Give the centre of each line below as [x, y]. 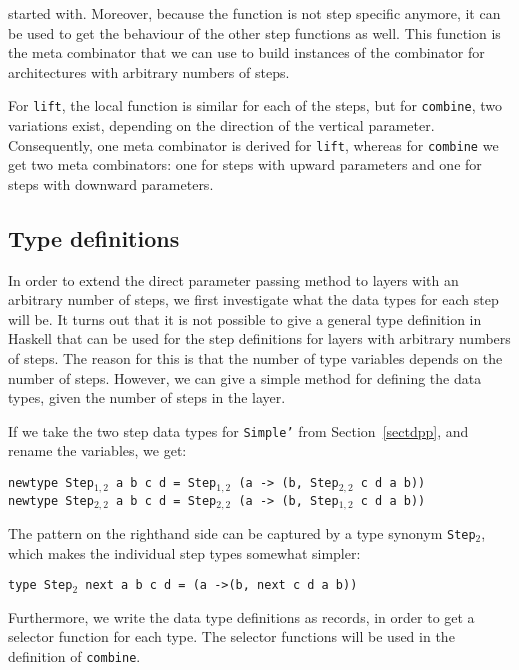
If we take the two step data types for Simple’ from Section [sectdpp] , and [238, 430]
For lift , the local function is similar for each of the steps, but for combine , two [255, 105]
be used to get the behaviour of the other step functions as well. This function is [254, 32]
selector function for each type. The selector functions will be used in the [231, 636]
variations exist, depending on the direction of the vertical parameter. [221, 125]
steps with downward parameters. [111, 183]
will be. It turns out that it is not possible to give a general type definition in [245, 318]
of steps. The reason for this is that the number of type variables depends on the [255, 358]
